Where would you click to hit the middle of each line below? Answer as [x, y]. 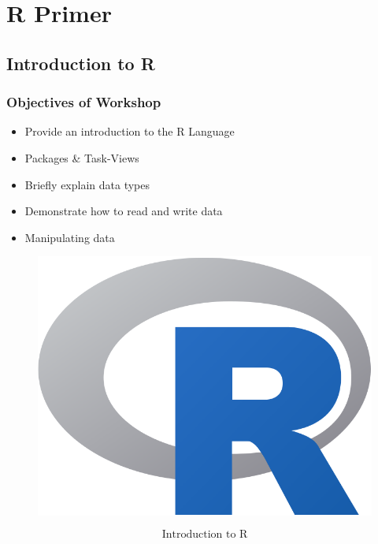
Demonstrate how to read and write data [124, 211]
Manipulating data [70, 237]
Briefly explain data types [87, 184]
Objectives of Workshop [84, 102]
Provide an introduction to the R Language [130, 131]
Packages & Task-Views [82, 157]
